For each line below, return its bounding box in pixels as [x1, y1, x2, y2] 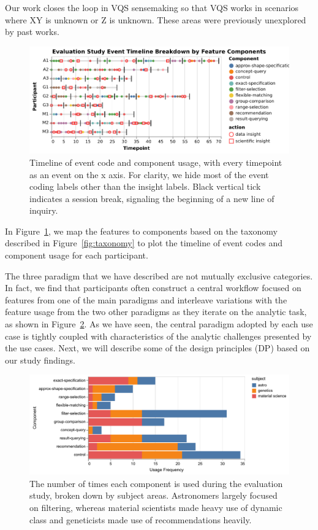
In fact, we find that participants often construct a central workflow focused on [5, 281, 301, 294]
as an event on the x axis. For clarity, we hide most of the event [29, 168, 269, 181]
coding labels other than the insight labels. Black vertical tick [29, 180, 261, 193]
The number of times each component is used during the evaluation [29, 477, 283, 489]
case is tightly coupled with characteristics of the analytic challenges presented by [5, 329, 312, 342]
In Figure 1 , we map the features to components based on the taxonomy [5, 224, 278, 237]
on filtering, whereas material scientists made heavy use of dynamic [29, 501, 282, 513]
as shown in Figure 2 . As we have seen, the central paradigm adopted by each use [5, 318, 313, 330]
